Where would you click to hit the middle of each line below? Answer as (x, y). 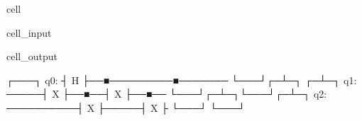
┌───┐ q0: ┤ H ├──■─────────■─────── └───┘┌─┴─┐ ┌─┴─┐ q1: (182, 80)
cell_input (29, 32)
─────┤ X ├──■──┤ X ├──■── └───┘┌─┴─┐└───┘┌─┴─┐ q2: (167, 94)
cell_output (32, 56)
